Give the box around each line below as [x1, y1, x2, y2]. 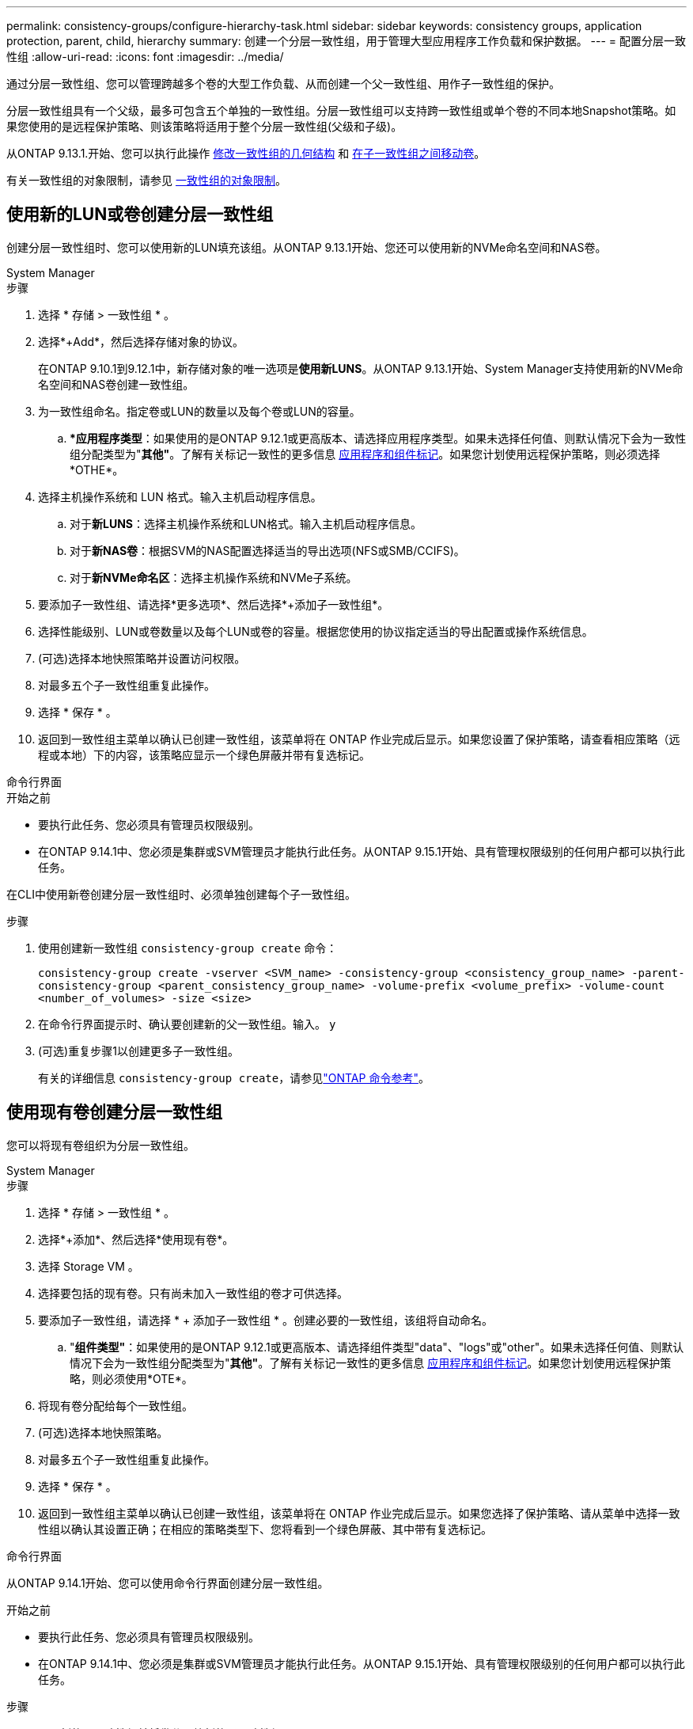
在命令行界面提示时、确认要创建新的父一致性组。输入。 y [38, 1016, 336, 1031]
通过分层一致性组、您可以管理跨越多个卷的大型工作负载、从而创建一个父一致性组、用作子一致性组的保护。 [6, 77, 560, 90]
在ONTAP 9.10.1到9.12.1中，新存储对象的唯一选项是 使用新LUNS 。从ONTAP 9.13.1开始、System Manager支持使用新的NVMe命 [38, 361, 684, 375]
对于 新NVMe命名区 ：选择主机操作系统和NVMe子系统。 [70, 570, 358, 584]
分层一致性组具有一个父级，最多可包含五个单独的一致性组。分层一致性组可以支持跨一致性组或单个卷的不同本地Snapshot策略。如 [6, 104, 676, 117]
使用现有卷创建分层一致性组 [6, 1102, 222, 1123]
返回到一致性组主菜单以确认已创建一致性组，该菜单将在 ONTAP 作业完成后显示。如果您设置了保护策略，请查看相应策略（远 [38, 731, 680, 746]
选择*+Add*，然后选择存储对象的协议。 [38, 334, 244, 348]
